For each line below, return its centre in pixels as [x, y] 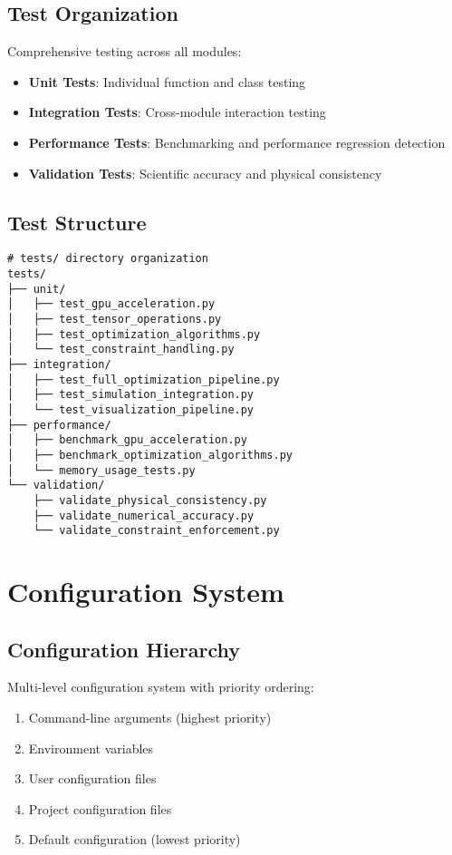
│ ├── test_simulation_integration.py [131, 395]
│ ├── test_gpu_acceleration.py [111, 304]
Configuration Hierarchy [124, 649]
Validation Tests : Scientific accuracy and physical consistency [205, 173]
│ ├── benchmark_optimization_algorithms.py [150, 455]
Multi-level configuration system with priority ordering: [161, 687]
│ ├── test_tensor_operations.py [115, 319]
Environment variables [91, 748]
